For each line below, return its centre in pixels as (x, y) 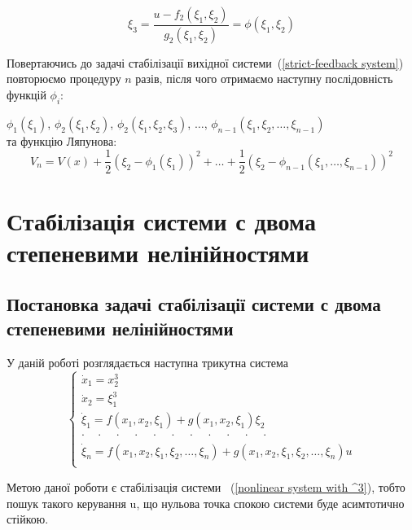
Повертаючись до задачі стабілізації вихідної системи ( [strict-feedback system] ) (205, 62)
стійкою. (28, 519)
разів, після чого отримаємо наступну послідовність (264, 79)
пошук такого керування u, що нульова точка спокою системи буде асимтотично (206, 503)
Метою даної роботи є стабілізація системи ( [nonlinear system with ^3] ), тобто (206, 486)
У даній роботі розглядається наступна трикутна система (148, 362)
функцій (26, 95)
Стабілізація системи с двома (161, 220)
